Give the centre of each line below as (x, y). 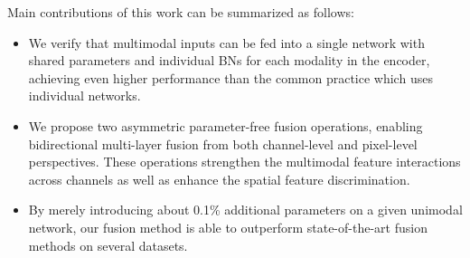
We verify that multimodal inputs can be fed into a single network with (226, 42)
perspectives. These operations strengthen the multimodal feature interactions (244, 162)
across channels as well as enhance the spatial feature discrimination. (219, 179)
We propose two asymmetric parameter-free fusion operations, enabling (226, 125)
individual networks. (85, 96)
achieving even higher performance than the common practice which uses (230, 77)
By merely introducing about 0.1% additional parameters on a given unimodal (245, 210)
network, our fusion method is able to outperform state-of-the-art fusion (228, 227)
